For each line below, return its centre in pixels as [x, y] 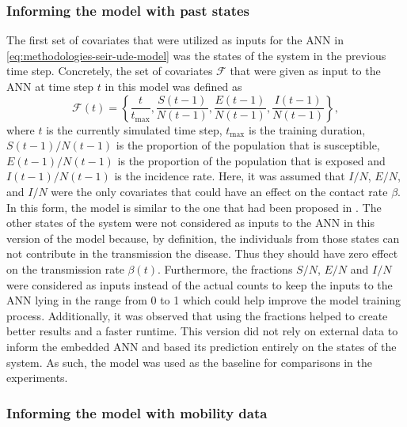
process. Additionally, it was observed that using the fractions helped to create [197, 315]
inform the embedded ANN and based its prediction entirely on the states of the [202, 346]
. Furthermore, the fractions [225, 268]
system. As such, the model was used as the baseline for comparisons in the [189, 362]
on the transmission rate [65, 268]
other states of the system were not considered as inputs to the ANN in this [191, 223]
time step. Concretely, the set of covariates [110, 71]
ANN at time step [50, 86]
